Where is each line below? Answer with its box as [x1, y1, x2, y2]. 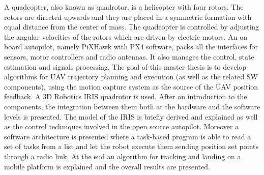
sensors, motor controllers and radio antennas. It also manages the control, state [4, 51, 254, 62]
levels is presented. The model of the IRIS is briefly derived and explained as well [4, 111, 258, 122]
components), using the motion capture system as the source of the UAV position [4, 81, 258, 92]
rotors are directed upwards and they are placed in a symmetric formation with [4, 11, 252, 22]
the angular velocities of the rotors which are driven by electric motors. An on [4, 31, 248, 42]
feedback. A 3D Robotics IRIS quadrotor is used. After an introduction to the [4, 91, 247, 102]
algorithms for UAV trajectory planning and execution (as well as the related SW [4, 71, 258, 82]
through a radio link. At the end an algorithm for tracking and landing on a [4, 151, 241, 161]
